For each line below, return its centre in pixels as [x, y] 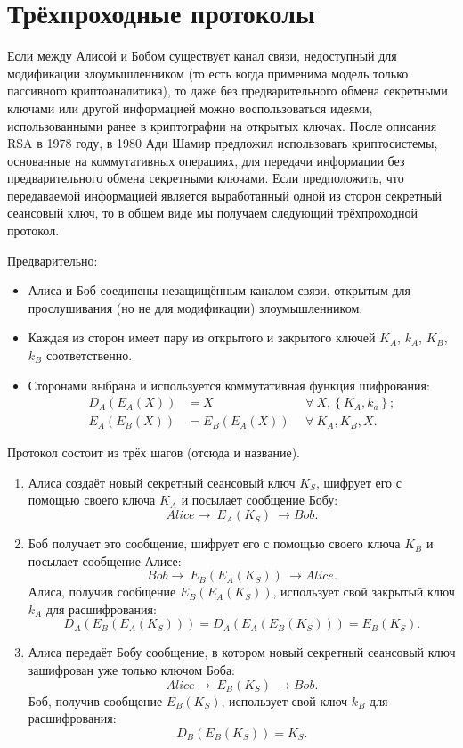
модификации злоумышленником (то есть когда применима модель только [208, 73]
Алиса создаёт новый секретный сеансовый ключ [162, 482]
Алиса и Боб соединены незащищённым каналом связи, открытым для [219, 290]
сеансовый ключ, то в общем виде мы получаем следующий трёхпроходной [213, 213]
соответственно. [89, 355]
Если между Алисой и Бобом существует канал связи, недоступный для [202, 56]
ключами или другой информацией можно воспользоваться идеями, [190, 107]
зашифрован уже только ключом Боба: [132, 670]
